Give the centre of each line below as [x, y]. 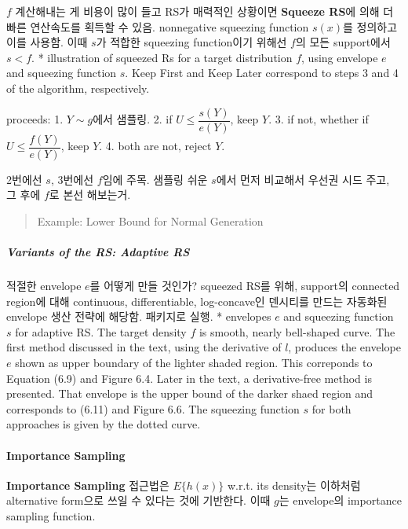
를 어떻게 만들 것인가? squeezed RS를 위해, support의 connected [245, 286]
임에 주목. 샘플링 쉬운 [155, 179]
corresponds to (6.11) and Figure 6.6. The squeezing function [153, 408]
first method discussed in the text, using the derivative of [144, 347]
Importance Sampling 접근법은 [88, 485]
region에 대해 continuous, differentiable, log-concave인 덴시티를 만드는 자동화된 [197, 301]
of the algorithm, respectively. [78, 88]
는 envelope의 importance [340, 500]
